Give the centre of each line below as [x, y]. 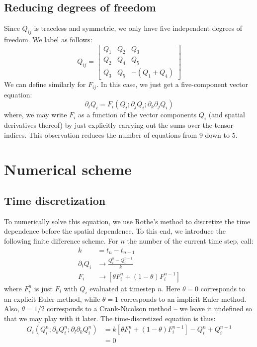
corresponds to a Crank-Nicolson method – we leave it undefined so [149, 308]
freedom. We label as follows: [48, 39]
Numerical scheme [68, 169]
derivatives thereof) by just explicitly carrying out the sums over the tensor [119, 125]
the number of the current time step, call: [190, 241]
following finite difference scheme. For [61, 241]
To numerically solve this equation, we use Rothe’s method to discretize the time [127, 221]
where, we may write [36, 115]
